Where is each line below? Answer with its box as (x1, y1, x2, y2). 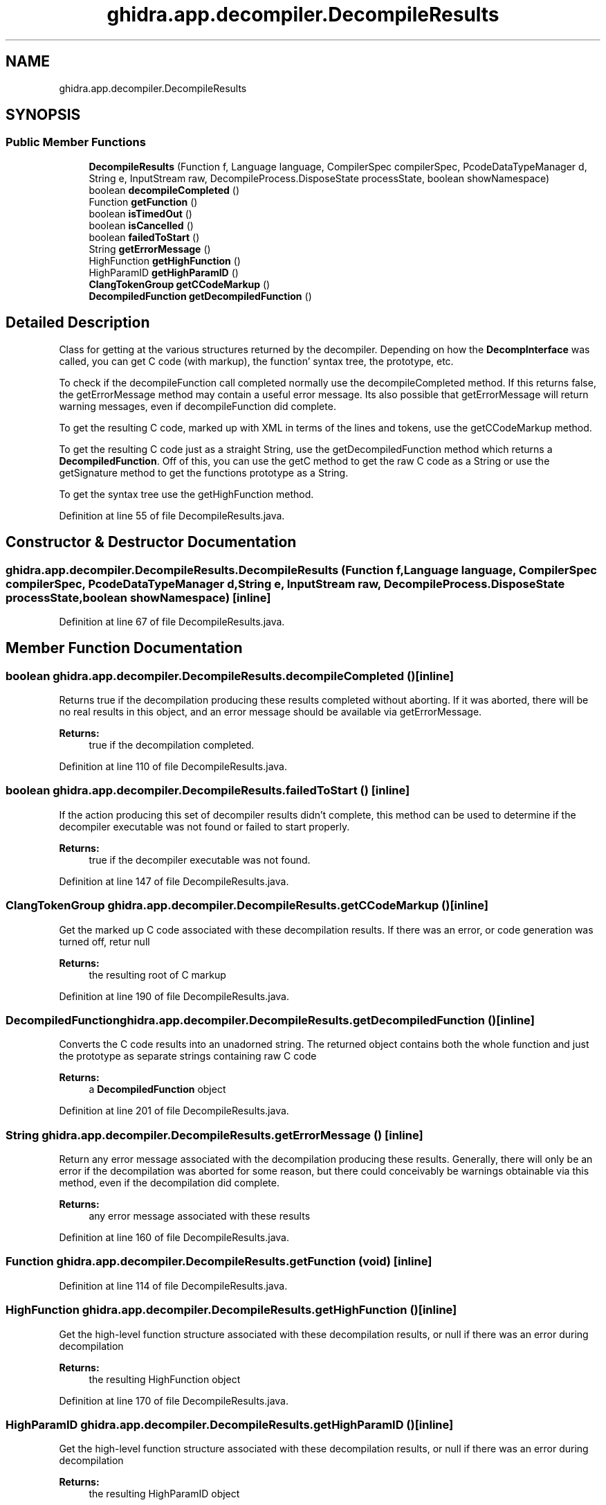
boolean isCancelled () (89, 219, 194, 231)
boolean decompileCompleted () (89, 184, 240, 196)
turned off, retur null (59, 935, 150, 947)
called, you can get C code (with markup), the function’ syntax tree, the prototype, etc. (59, 355, 454, 367)
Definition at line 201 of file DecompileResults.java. (59, 1105, 289, 1117)
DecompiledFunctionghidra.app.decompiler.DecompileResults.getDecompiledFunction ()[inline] (6, 1013, 535, 1027)
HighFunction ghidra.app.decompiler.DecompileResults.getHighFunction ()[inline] (6, 1303, 457, 1317)
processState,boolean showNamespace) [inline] (6, 590, 271, 605)
